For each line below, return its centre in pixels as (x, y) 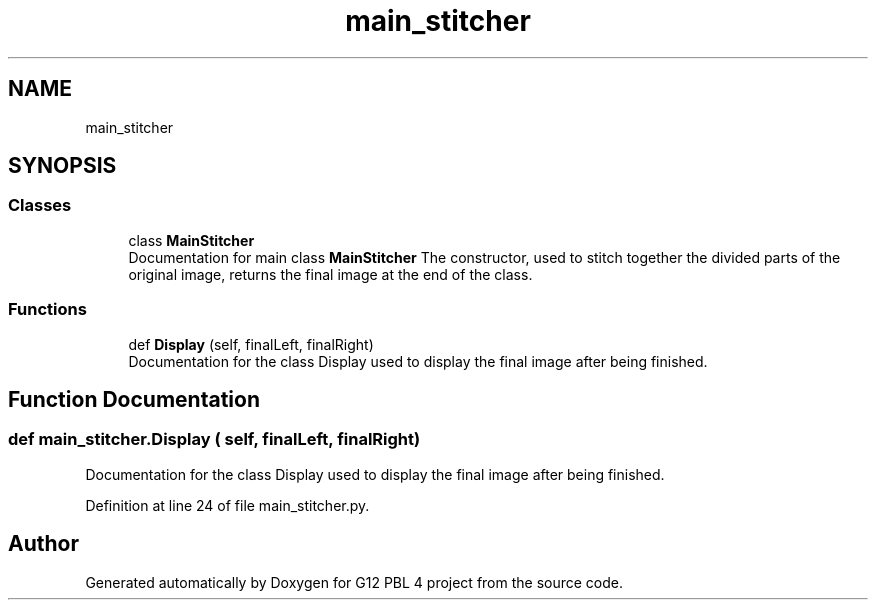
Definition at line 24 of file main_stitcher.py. (227, 505)
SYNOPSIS (62, 166)
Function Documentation (134, 399)
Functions (47, 309)
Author (43, 544)
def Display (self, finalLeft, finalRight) (251, 344)
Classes (40, 205)
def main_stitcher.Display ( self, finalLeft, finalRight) (214, 439)
